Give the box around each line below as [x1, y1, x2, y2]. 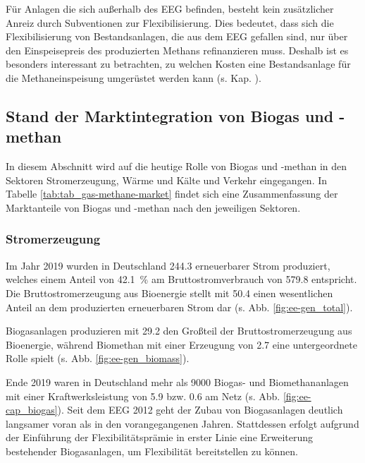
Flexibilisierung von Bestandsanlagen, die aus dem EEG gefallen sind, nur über [6, 29, 348, 44]
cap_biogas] [6, 402, 58, 417]
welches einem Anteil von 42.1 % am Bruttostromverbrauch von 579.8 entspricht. [6, 272, 357, 287]
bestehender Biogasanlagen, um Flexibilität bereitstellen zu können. [6, 443, 298, 458]
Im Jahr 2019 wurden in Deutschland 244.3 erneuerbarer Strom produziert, [6, 258, 330, 272]
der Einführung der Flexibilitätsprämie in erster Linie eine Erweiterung [6, 430, 314, 445]
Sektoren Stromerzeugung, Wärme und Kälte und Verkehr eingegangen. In [6, 172, 328, 187]
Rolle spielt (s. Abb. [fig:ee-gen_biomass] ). [6, 351, 190, 366]
